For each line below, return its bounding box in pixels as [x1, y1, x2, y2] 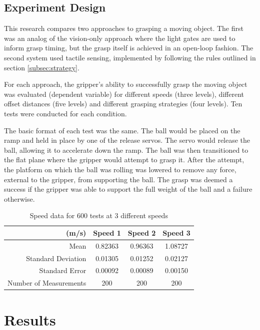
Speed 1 [93, 227, 121, 238]
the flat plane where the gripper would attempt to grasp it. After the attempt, [4, 154, 244, 165]
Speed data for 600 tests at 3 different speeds [29, 210, 168, 221]
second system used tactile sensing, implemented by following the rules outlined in [4, 52, 256, 62]
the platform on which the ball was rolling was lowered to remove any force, [4, 164, 236, 174]
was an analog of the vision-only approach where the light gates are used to [4, 32, 235, 43]
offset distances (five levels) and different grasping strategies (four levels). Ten [4, 98, 242, 109]
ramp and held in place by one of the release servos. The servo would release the [4, 135, 250, 145]
